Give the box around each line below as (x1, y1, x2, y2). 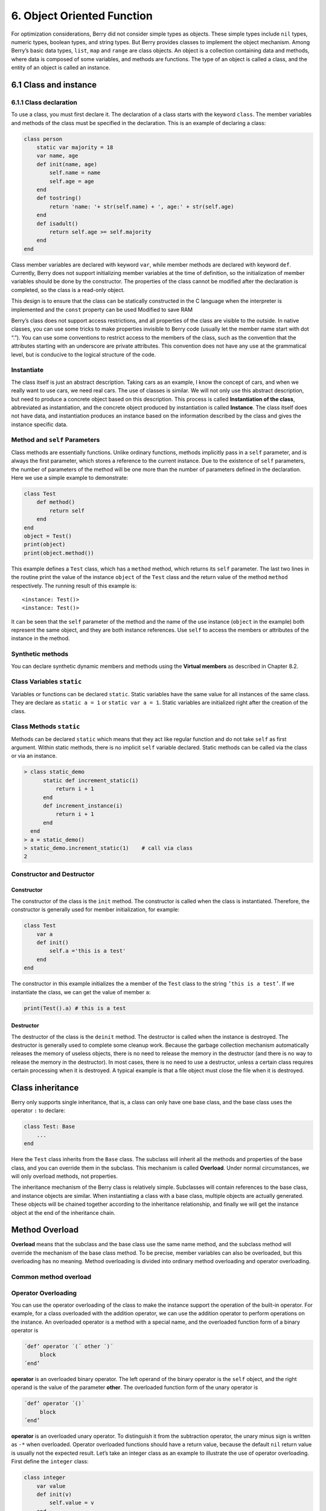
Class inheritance (11, 1082, 79, 1093)
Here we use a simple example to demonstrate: (11, 474, 129, 482)
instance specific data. (11, 421, 68, 428)
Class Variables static (11, 678, 82, 686)
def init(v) (36, 1490, 72, 1498)
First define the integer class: (11, 1458, 89, 1465)
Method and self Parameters (11, 436, 100, 444)
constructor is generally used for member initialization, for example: (11, 906, 180, 913)
